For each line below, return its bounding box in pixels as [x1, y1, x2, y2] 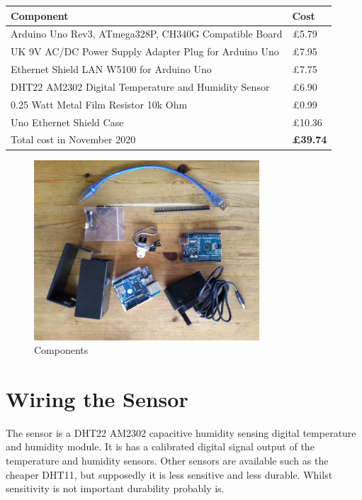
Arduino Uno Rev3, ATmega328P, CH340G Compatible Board [11, 26, 283, 41]
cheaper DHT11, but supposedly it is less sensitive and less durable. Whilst [6, 467, 333, 482]
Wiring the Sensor [6, 384, 188, 413]
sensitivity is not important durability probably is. [6, 481, 225, 496]
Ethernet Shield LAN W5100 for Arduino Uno [11, 62, 212, 77]
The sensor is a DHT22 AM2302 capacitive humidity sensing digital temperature [6, 425, 356, 440]
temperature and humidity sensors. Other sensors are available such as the [6, 453, 329, 467]
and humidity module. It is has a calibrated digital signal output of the [6, 439, 315, 454]
